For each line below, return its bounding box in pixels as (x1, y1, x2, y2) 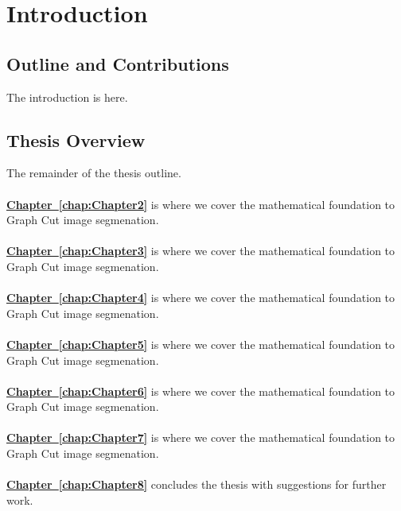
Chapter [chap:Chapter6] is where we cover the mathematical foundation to (6, 382, 395, 399)
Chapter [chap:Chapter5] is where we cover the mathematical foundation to (6, 335, 395, 352)
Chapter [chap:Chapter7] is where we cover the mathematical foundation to (6, 429, 395, 446)
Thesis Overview (6, 127, 146, 152)
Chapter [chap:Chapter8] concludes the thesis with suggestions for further (6, 476, 387, 493)
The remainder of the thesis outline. (6, 165, 181, 181)
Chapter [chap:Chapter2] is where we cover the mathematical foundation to (6, 195, 395, 212)
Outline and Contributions (6, 51, 229, 75)
